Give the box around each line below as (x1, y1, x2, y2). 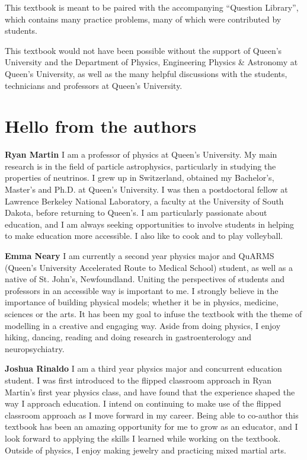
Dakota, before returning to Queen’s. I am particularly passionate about (5, 206, 267, 219)
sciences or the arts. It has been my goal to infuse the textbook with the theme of (5, 308, 302, 320)
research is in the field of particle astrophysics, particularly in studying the (5, 159, 276, 172)
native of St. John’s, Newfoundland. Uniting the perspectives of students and (5, 273, 285, 285)
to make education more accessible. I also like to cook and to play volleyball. (5, 229, 283, 242)
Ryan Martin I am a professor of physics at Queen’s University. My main (5, 148, 277, 161)
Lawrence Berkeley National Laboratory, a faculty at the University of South (5, 194, 284, 207)
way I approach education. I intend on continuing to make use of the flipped (5, 397, 282, 410)
